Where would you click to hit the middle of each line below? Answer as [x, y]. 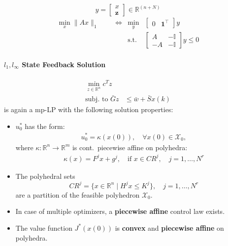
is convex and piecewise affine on [169, 227]
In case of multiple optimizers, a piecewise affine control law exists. [120, 211]
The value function [44, 227]
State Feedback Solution [64, 64]
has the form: [45, 126]
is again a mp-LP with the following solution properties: [89, 109]
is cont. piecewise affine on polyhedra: [130, 147]
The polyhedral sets [45, 176]
